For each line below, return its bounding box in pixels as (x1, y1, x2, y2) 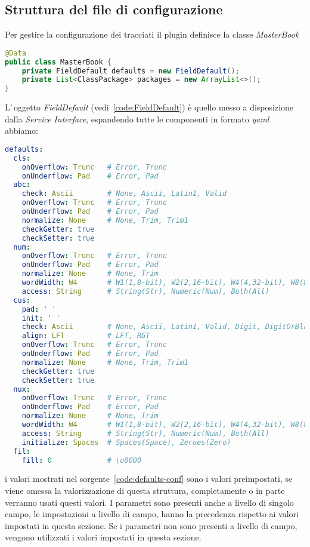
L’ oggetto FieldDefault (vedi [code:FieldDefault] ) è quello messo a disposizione (5, 101, 294, 113)
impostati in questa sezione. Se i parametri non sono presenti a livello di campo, (5, 519, 297, 531)
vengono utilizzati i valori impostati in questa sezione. (5, 531, 201, 543)
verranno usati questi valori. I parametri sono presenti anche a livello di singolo (5, 496, 294, 508)
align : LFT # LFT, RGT (21, 331, 150, 340)
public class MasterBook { (5, 57, 111, 66)
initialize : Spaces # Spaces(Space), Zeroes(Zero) (21, 438, 231, 447)
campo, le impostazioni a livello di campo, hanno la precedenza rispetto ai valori (5, 508, 299, 520)
